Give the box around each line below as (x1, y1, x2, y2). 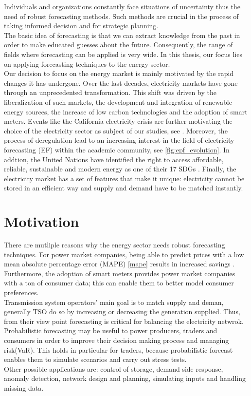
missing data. (4, 382, 44, 393)
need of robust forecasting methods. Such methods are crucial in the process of (4, 11, 239, 21)
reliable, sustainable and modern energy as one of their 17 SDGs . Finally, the (4, 164, 236, 174)
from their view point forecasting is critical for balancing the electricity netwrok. (4, 316, 244, 326)
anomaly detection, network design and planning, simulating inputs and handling (4, 373, 246, 383)
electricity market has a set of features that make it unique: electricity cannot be (4, 173, 245, 183)
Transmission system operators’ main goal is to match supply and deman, (4, 297, 224, 307)
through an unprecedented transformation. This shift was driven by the (4, 87, 216, 97)
